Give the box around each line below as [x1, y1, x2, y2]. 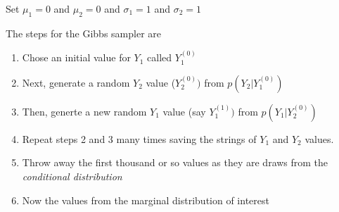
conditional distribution [22, 168, 122, 183]
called [147, 50, 172, 65]
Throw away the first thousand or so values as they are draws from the [22, 155, 328, 170]
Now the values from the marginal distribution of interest [22, 192, 269, 207]
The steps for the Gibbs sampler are [6, 25, 162, 40]
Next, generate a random [22, 75, 130, 89]
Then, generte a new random [22, 104, 147, 118]
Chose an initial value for [22, 50, 131, 65]
